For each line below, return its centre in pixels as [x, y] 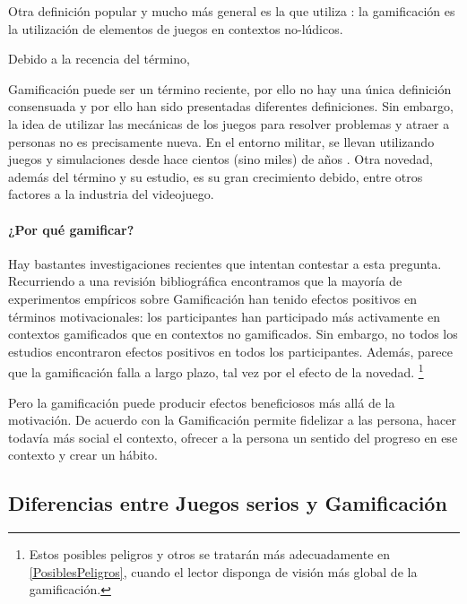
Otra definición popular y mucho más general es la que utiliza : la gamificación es [232, 11]
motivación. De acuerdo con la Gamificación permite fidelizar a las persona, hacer [232, 420]
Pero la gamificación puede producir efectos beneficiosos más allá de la [202, 402]
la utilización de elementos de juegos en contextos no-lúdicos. [176, 28]
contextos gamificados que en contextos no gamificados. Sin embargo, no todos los [233, 334]
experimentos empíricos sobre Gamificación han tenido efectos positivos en [213, 298]
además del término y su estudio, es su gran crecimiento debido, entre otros [216, 176]
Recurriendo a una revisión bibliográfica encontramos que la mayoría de [205, 281]
